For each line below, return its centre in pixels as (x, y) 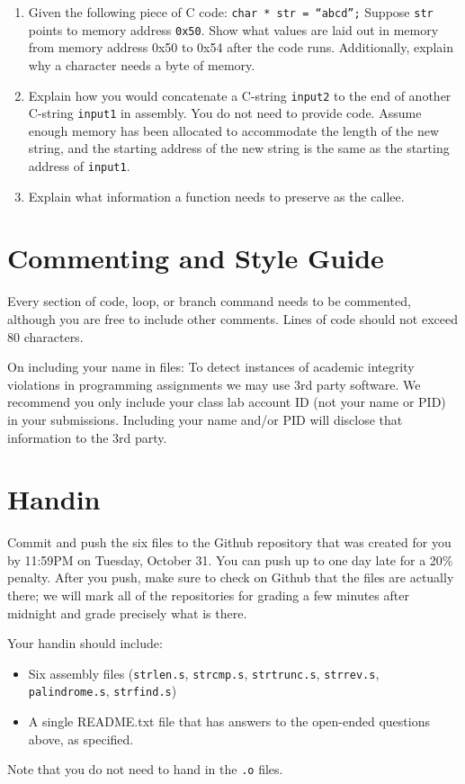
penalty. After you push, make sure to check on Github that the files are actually (231, 577)
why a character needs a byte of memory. (142, 64)
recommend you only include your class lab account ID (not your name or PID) (227, 402)
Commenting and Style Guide (196, 258)
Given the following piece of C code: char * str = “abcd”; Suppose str (231, 12)
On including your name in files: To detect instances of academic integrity (211, 367)
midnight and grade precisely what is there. (127, 613)
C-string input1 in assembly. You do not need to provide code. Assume (225, 113)
